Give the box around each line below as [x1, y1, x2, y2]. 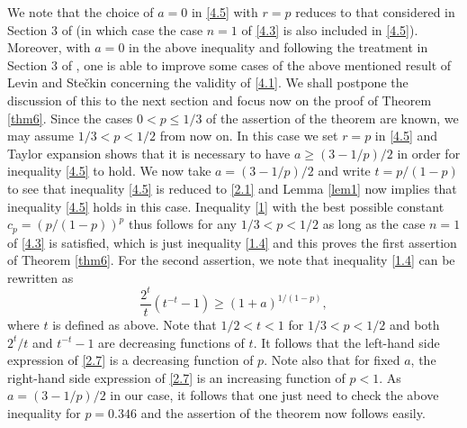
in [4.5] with [191, 3, 258, 21]
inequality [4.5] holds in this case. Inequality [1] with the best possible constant [7, 196, 445, 215]
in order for [397, 143, 461, 162]
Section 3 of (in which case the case [7, 20, 203, 39]
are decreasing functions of [98, 332, 245, 351]
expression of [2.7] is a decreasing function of [7, 351, 254, 369]
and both [389, 314, 440, 333]
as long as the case [322, 214, 426, 233]
